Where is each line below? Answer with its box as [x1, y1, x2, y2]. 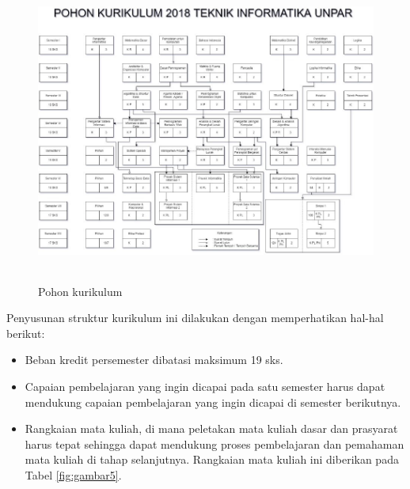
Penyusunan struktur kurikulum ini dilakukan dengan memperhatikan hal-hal [6, 309, 384, 326]
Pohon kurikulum [38, 282, 123, 299]
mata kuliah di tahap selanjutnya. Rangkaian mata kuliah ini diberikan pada [25, 451, 399, 468]
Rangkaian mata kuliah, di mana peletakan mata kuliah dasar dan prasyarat [25, 420, 398, 437]
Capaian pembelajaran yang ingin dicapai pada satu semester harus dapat [25, 377, 385, 394]
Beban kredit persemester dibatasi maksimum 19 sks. [25, 351, 283, 368]
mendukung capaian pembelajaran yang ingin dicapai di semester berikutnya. [25, 393, 401, 410]
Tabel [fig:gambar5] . [25, 466, 122, 483]
